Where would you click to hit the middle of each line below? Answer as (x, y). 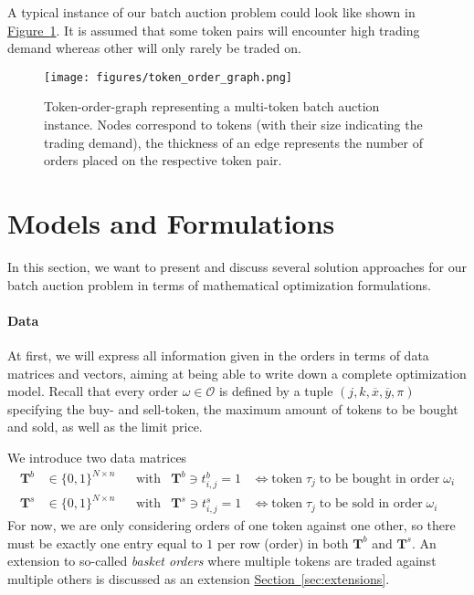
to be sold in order (371, 504)
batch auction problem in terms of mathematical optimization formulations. (219, 284)
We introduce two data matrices (97, 457)
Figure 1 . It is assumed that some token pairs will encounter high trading (214, 30)
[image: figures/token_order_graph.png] (169, 77)
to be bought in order (379, 479)
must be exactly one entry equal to (105, 543)
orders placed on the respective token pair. (163, 160)
